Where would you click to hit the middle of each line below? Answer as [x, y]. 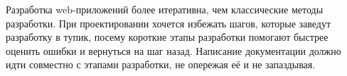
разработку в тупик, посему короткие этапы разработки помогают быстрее [167, 37]
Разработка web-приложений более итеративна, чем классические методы [165, 9]
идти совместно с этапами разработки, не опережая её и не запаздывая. [161, 64]
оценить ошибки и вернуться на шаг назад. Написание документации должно [173, 50]
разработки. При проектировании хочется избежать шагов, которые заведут [169, 23]
